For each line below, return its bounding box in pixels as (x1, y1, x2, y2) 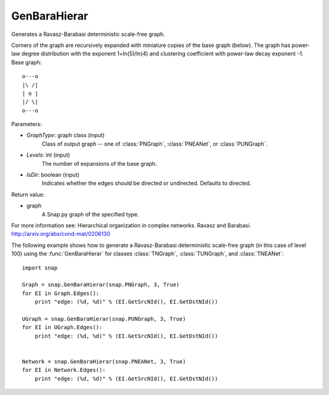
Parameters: (11, 121, 42, 128)
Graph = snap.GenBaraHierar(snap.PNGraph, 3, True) (22, 281, 180, 288)
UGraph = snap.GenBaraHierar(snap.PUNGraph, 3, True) (22, 315, 186, 322)
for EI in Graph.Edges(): (22, 290, 100, 297)
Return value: (11, 191, 45, 198)
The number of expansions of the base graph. (41, 160, 157, 167)
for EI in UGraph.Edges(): (22, 324, 103, 331)
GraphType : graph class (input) (26, 132, 105, 139)
